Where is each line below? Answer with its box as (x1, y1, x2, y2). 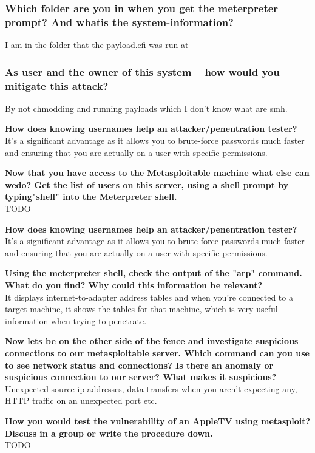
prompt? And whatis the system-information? (5, 14, 234, 29)
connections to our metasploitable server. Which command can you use (5, 346, 310, 359)
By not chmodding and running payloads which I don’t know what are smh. (5, 101, 288, 114)
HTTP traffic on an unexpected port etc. (5, 394, 157, 407)
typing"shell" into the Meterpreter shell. (5, 190, 177, 203)
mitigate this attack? (5, 78, 109, 93)
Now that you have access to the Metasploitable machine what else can (5, 166, 310, 179)
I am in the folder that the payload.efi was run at (5, 38, 189, 51)
